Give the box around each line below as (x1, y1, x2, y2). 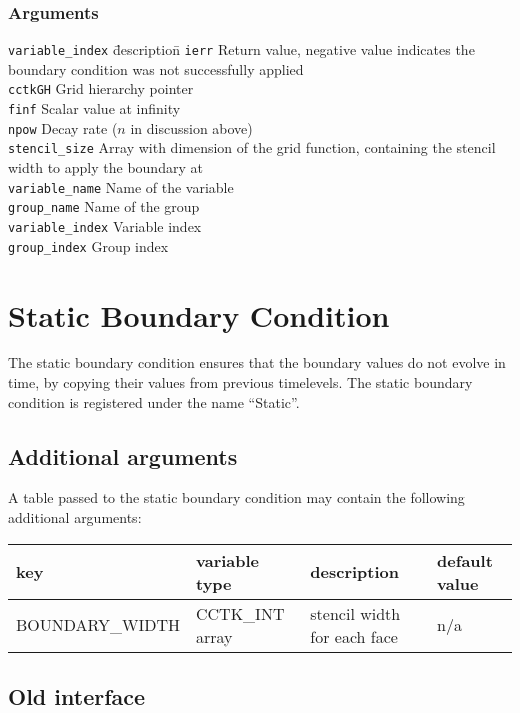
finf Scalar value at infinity (8, 98, 181, 119)
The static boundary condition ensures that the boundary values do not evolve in (8, 352, 506, 373)
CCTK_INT (196, 601, 285, 625)
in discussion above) (130, 117, 253, 138)
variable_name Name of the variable (8, 176, 234, 197)
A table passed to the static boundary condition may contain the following (8, 487, 465, 508)
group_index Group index (8, 235, 169, 256)
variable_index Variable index (8, 216, 202, 236)
